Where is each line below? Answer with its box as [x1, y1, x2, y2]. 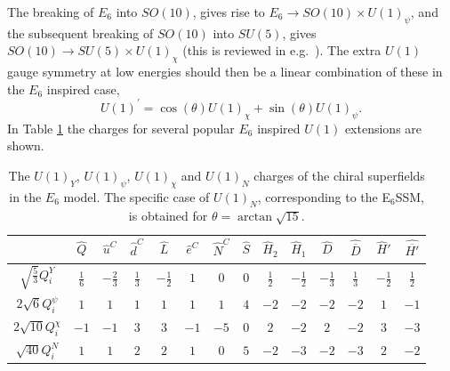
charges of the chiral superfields [253, 165, 425, 184]
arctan [237, 211, 272, 224]
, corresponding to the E [257, 187, 391, 206]
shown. [7, 136, 44, 155]
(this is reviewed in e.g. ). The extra [182, 41, 382, 60]
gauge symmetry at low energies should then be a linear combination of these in [7, 62, 443, 81]
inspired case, [46, 79, 120, 98]
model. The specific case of [63, 187, 210, 206]
